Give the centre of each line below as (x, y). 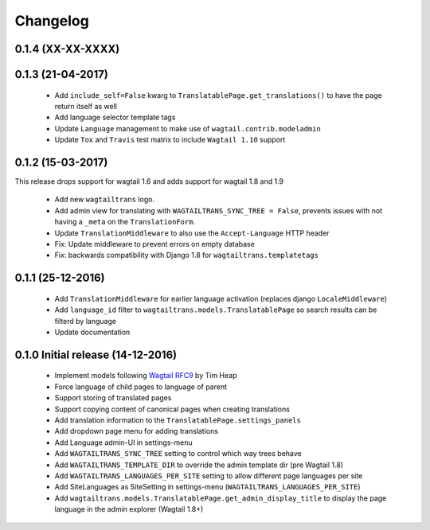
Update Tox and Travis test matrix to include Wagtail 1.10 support (170, 140)
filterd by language (86, 321)
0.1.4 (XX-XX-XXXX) (67, 49)
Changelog (52, 21)
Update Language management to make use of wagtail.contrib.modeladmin (188, 128)
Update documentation (92, 332)
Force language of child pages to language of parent (141, 387)
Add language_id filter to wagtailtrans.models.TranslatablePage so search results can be (216, 310)
